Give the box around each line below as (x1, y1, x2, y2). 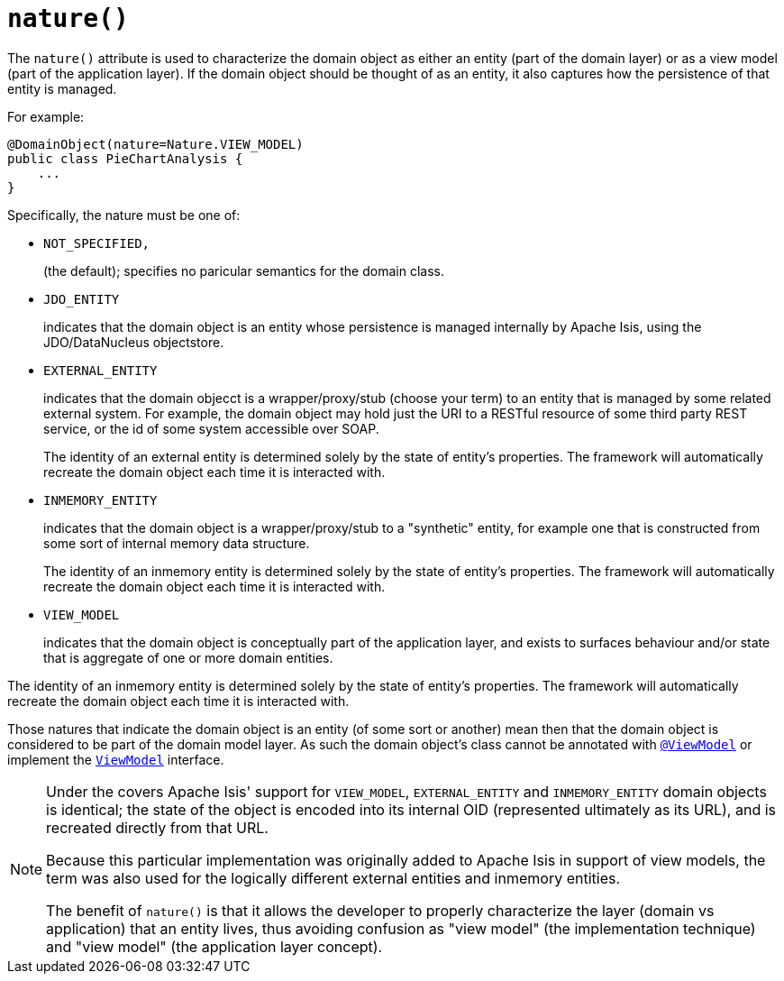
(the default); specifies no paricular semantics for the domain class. (43, 262, 444, 279)
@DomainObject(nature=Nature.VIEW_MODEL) (7, 136, 304, 151)
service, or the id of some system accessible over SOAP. (43, 420, 379, 436)
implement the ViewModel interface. (7, 751, 224, 767)
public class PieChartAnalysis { (7, 151, 243, 166)
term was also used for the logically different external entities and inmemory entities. (46, 868, 621, 887)
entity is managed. (7, 80, 117, 96)
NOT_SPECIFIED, (43, 235, 150, 251)
